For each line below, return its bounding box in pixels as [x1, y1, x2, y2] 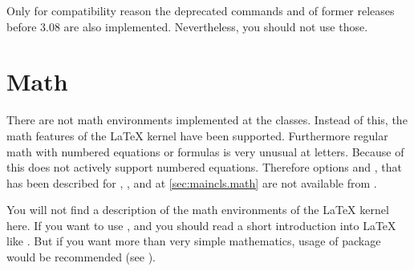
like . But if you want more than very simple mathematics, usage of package [6, 233, 381, 249]
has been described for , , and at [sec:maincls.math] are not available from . [6, 174, 377, 191]
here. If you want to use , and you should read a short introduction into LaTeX [6, 216, 396, 233]
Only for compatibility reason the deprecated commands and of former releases [6, 2, 395, 18]
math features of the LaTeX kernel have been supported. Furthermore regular [6, 127, 388, 144]
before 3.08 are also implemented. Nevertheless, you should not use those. [6, 18, 368, 34]
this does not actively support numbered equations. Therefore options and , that [6, 159, 402, 176]
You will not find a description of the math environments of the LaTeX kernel [6, 201, 389, 218]
